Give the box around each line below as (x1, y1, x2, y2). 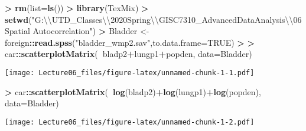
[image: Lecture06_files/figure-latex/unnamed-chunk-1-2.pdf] (5, 117, 255, 126)
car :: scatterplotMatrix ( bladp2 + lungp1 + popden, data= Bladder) (5, 48, 252, 60)
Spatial (5, 25, 30, 37)
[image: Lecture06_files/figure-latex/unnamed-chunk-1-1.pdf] (5, 68, 255, 77)
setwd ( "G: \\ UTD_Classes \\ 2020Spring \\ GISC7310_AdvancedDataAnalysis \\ (5, 13, 294, 25)
